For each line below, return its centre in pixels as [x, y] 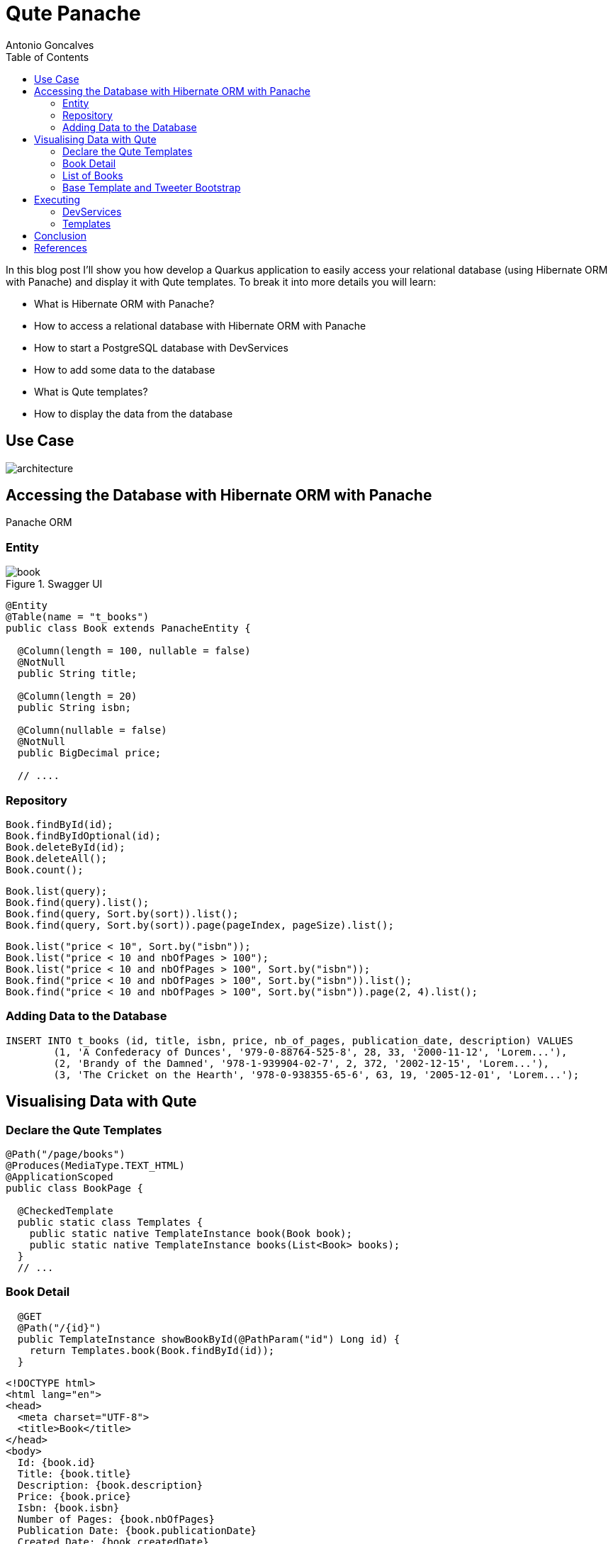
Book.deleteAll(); [57, 858]
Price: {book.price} [74, 1496]
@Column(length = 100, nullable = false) [134, 651]
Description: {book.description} [110, 1485]
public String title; [77, 674]
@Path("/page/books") [66, 1154]
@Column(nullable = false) [92, 731]
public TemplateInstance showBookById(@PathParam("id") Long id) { [209, 1339]
